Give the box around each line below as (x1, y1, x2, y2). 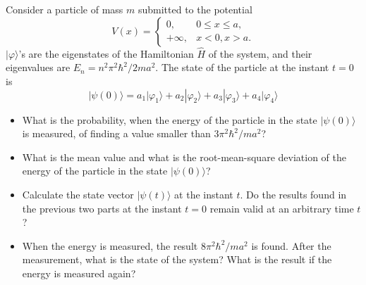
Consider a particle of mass (6, 2, 123, 16)
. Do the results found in (240, 186, 347, 201)
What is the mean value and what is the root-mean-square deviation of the (22, 149, 346, 164)
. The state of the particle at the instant (155, 60, 329, 75)
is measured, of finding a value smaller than (22, 126, 211, 141)
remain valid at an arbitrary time (209, 201, 354, 215)
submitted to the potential (138, 2, 252, 16)
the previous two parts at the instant (22, 201, 182, 215)
